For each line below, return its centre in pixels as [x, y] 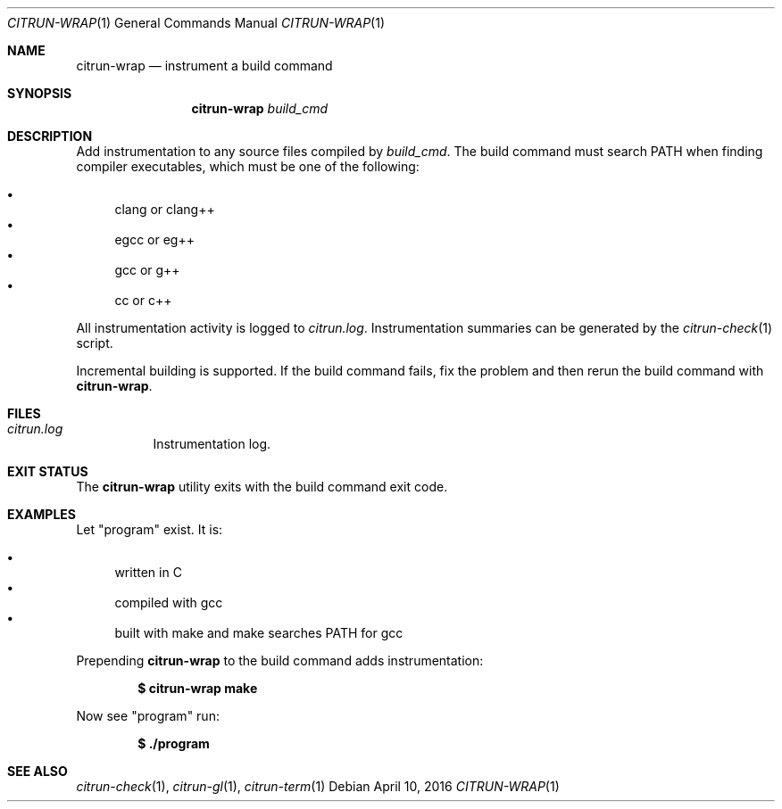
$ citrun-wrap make [198, 688]
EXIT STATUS [48, 471]
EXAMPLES [42, 514]
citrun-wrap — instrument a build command [204, 66]
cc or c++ [143, 300]
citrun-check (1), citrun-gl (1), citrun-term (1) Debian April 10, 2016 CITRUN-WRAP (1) [318, 786]
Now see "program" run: [148, 716]
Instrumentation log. [212, 444]
